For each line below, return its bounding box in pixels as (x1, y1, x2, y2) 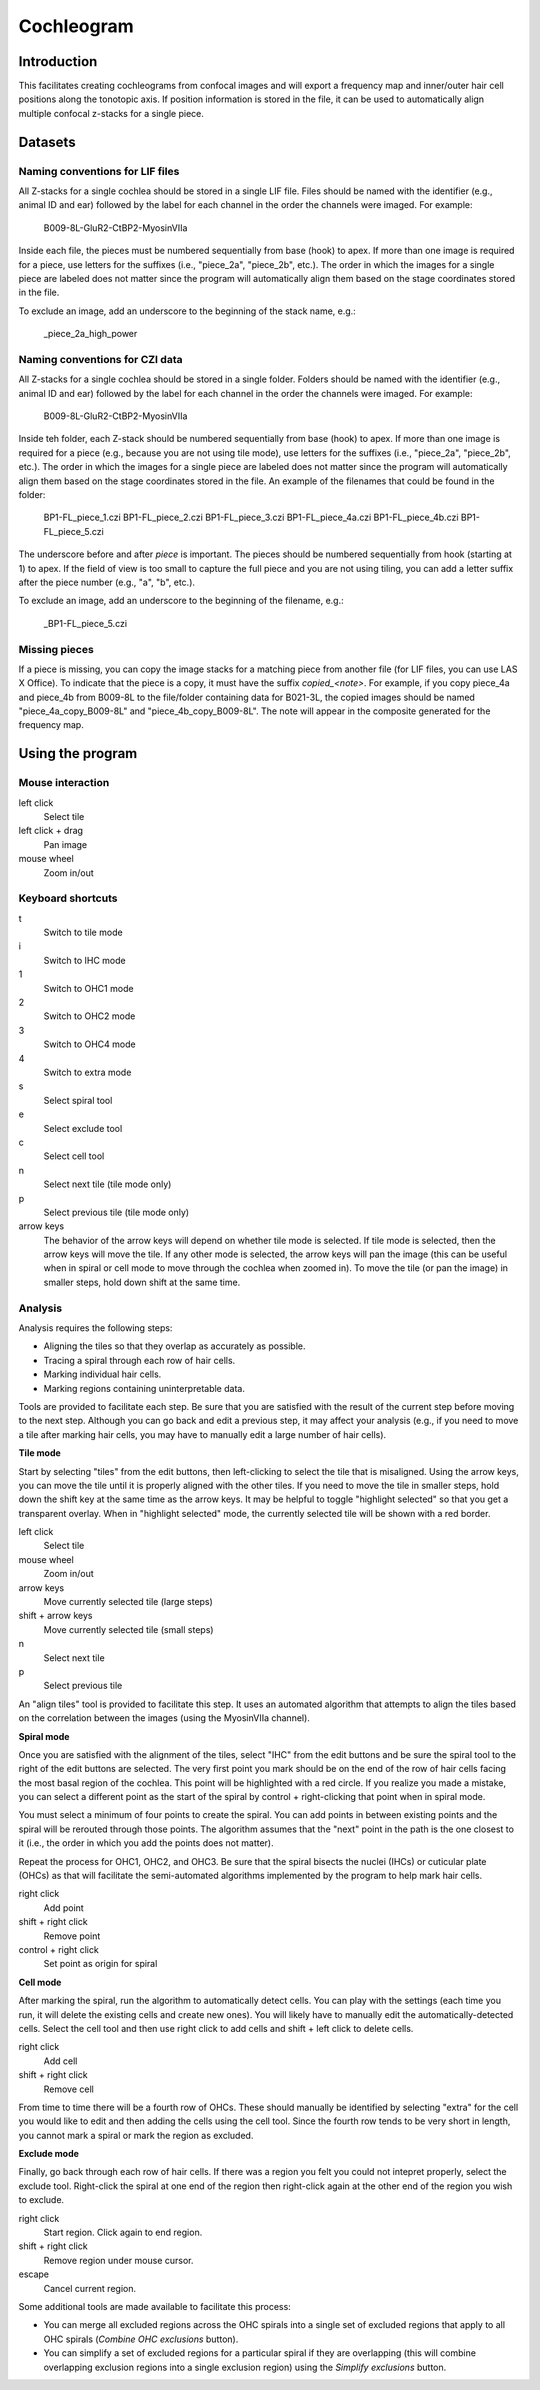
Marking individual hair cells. (43, 1368, 162, 1380)
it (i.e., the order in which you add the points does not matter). (18, 1837, 274, 1849)
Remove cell (43, 2083, 94, 2095)
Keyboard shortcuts (18, 891, 118, 905)
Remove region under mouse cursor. (43, 2254, 194, 2266)
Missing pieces (18, 642, 94, 656)
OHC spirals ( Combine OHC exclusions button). (43, 2333, 239, 2345)
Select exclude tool (43, 1122, 123, 1134)
